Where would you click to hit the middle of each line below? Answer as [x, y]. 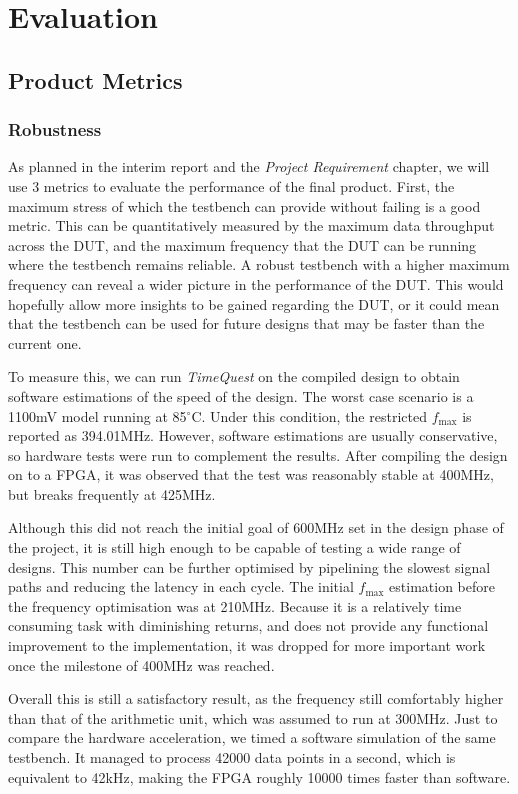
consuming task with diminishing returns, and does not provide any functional [248, 625]
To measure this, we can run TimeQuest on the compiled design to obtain [234, 376]
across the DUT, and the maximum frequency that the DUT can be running [242, 244]
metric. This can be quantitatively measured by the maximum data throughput [251, 225]
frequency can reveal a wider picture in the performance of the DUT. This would [256, 283]
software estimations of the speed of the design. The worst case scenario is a [241, 395]
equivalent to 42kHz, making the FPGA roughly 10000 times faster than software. [259, 776]
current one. [45, 342]
